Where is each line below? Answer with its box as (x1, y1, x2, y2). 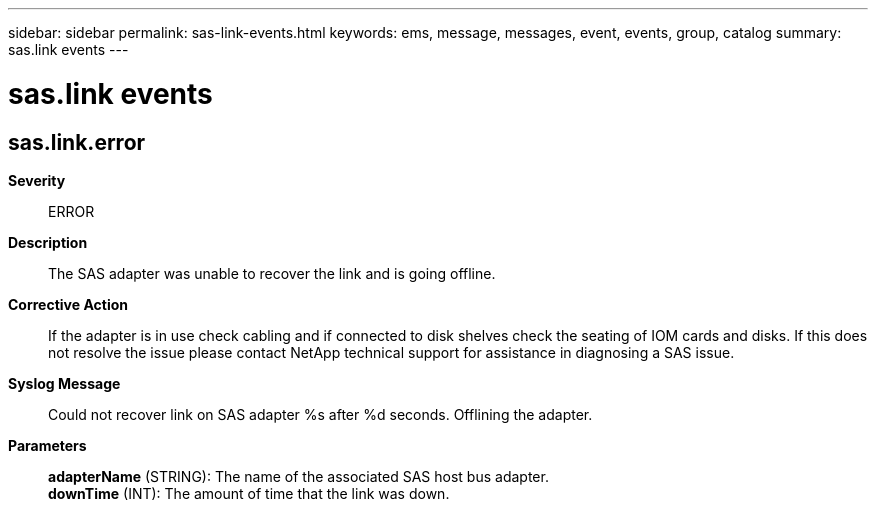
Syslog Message (8, 374, 121, 392)
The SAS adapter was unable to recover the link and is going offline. (48, 264, 496, 282)
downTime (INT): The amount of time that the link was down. (48, 484, 450, 502)
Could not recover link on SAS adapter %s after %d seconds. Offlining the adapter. (48, 405, 593, 423)
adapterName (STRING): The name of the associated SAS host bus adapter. (48, 467, 549, 485)
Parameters (8, 436, 87, 454)
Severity (8, 171, 66, 189)
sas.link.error (8, 129, 146, 155)
